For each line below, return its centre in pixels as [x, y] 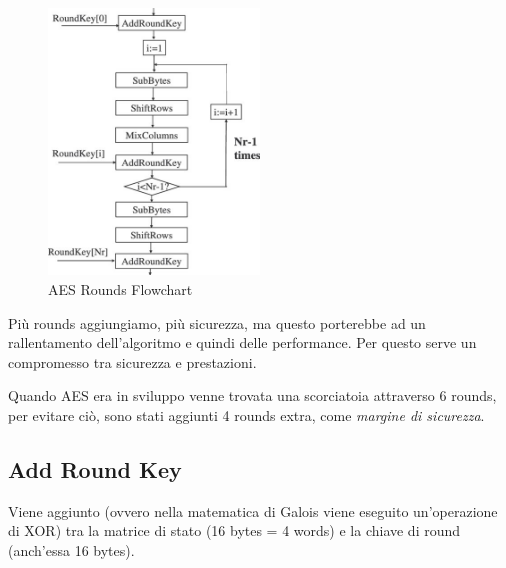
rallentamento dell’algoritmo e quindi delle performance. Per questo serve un [242, 342]
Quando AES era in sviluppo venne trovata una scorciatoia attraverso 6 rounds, [252, 395]
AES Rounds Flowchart [120, 289]
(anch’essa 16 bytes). [71, 550]
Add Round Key [95, 469]
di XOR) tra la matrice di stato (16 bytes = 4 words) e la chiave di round [234, 530]
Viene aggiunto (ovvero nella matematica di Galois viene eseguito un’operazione [253, 510]
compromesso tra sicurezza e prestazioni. [132, 361]
